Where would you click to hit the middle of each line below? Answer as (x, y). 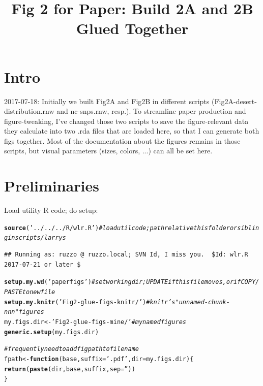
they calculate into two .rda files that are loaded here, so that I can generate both (132, 131)
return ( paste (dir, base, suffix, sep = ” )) (70, 369)
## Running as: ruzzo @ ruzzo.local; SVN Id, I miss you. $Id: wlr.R (126, 255)
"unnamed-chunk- (202, 302)
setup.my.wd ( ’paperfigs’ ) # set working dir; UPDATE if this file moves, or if (123, 282)
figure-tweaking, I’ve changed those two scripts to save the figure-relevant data (126, 121)
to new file (39, 292)
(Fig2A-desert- (234, 101)
